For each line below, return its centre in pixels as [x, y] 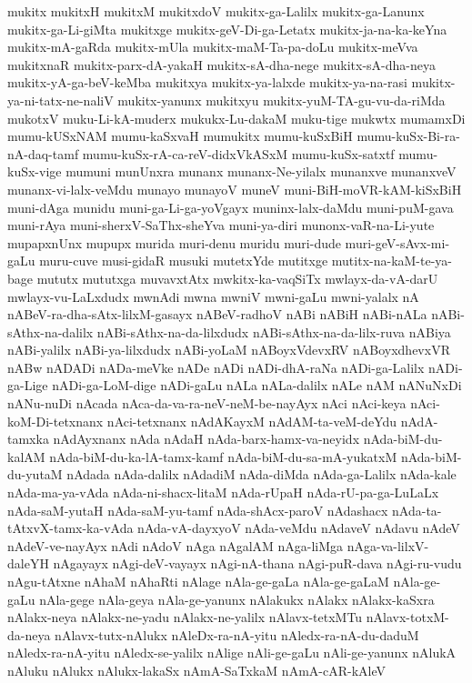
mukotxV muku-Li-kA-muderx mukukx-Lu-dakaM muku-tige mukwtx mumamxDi [236, 118]
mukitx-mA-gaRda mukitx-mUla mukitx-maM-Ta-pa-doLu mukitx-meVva [213, 47]
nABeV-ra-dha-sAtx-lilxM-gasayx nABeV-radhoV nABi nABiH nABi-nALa [217, 314]
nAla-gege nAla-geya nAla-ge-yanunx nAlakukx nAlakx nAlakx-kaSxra [237, 599]
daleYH [28, 563]
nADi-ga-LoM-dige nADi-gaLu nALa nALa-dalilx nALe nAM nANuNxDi [257, 385]
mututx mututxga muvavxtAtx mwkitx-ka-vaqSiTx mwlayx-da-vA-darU [237, 278]
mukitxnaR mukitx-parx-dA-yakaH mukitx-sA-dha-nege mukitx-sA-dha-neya [221, 64]
